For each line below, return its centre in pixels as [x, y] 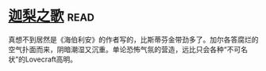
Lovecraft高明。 [51, 59]
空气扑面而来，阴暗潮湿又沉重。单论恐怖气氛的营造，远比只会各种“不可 [125, 49]
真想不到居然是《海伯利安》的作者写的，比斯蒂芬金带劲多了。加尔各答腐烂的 [133, 39]
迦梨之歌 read [52, 16]
